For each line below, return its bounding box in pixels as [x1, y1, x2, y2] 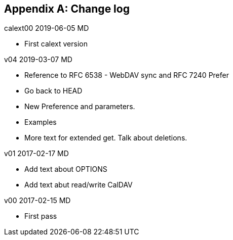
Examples [24, 118, 57, 127]
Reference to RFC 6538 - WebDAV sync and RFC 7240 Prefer [24, 71, 229, 80]
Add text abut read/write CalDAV [24, 180, 133, 189]
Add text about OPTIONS [24, 165, 107, 174]
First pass [24, 212, 57, 221]
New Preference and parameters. [24, 102, 135, 111]
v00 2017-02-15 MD [4, 196, 71, 205]
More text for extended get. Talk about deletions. [24, 133, 187, 142]
